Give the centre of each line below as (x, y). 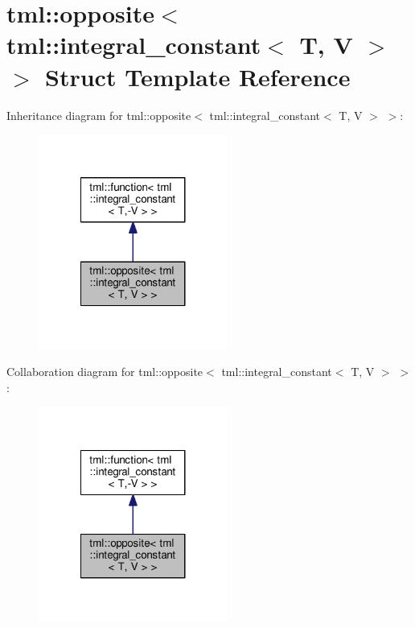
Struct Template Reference (198, 76)
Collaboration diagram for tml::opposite (105, 372)
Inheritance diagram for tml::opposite (99, 115)
